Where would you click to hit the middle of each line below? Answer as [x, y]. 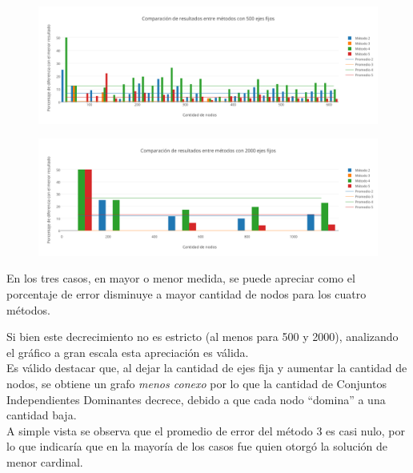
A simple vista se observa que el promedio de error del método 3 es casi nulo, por [206, 430]
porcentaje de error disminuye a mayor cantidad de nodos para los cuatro [186, 293]
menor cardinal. [45, 461]
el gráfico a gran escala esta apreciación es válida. [128, 352]
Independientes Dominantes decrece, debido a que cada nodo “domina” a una [196, 399]
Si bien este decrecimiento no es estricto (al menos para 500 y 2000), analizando [202, 337]
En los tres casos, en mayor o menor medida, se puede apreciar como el [181, 278]
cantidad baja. [42, 415]
